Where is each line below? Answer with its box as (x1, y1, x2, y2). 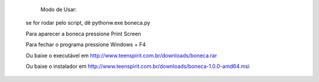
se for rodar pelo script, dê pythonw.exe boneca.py (25, 19, 151, 27)
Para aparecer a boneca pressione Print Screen (25, 30, 141, 37)
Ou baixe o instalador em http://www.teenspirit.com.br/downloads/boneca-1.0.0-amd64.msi (25, 63, 250, 70)
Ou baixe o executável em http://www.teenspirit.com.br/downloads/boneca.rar (25, 52, 217, 59)
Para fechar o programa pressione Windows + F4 (25, 41, 146, 48)
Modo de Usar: (40, 6, 77, 13)
